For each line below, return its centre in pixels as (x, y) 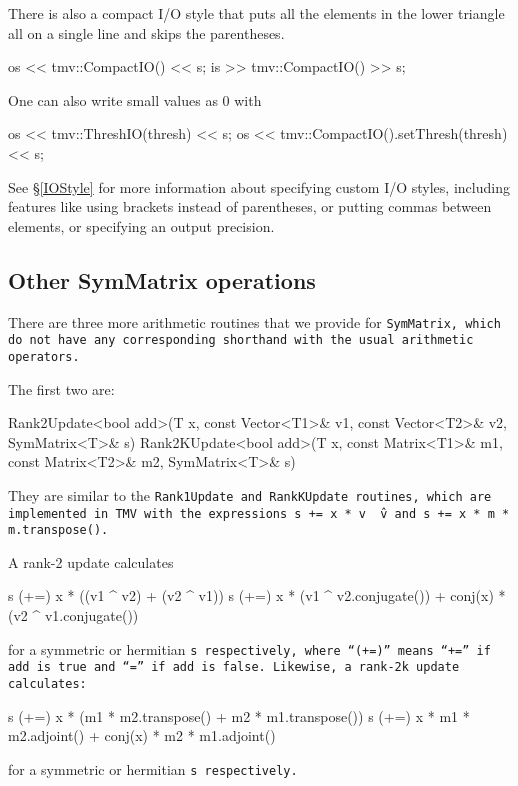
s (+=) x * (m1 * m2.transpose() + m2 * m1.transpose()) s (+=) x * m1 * (239, 715)
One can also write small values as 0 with (135, 99)
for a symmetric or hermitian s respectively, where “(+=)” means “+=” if (249, 648)
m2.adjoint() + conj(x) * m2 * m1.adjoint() (142, 735)
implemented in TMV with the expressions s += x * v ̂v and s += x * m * (259, 513)
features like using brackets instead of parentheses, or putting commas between (250, 206)
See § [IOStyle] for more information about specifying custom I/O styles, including (259, 186)
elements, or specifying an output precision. (141, 225)
